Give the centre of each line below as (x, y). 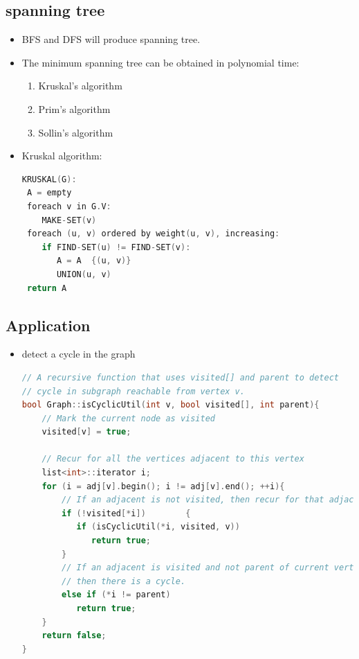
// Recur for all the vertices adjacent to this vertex (173, 459)
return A (47, 288)
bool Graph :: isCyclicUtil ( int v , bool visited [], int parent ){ (171, 405)
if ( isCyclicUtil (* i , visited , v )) (158, 527)
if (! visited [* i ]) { (126, 513)
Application (48, 325)
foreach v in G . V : (69, 206)
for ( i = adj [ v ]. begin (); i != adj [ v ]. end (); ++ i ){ (163, 486)
